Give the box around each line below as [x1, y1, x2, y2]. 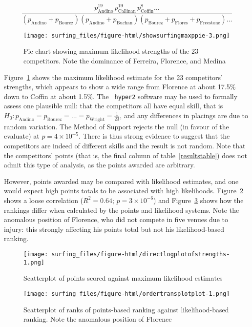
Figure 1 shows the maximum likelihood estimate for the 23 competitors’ [4, 72, 223, 82]
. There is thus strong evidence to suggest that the [78, 131, 230, 141]
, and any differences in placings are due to [120, 110, 248, 121]
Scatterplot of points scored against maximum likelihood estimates [23, 273, 223, 283]
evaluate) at [4, 131, 40, 141]
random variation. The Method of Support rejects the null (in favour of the [4, 121, 229, 131]
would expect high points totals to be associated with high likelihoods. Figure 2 [4, 185, 243, 196]
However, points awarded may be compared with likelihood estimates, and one [4, 176, 239, 186]
